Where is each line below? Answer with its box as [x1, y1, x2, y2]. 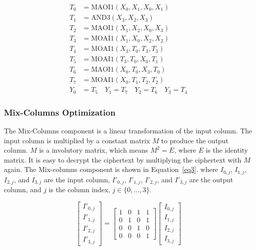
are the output [189, 174, 233, 184]
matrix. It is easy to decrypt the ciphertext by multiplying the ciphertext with [4, 154, 242, 165]
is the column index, [48, 184, 110, 195]
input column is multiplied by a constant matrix [4, 135, 150, 145]
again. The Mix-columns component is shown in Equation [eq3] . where [4, 164, 218, 174]
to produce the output [161, 135, 229, 145]
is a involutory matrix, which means [39, 145, 148, 155]
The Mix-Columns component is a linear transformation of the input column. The [4, 125, 253, 135]
